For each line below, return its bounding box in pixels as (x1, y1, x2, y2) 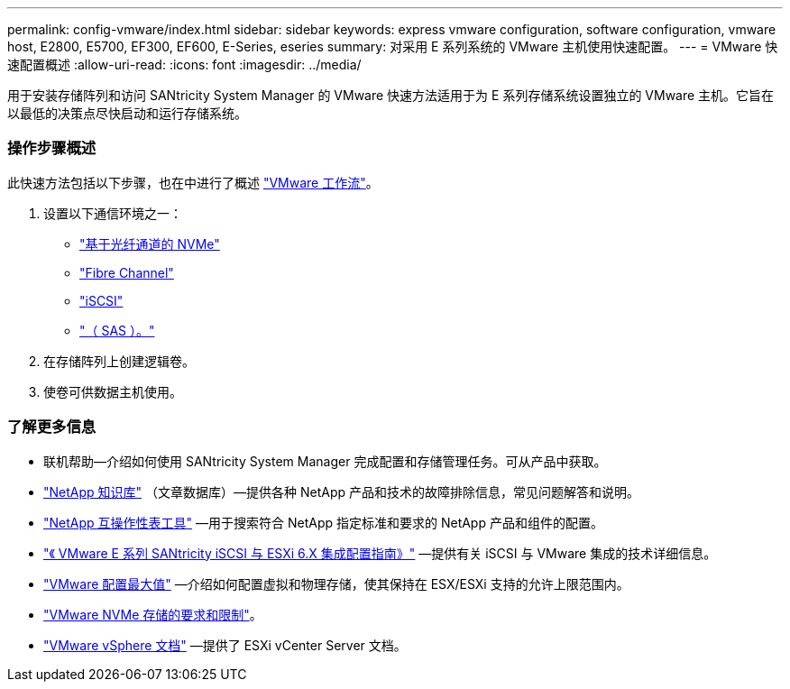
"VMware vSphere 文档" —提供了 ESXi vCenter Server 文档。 (43, 637, 407, 653)
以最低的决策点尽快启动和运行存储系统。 (7, 106, 247, 121)
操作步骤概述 (7, 139, 96, 158)
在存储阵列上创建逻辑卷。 (43, 353, 195, 369)
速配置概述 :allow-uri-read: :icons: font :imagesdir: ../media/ (7, 57, 362, 72)
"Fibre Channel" (79, 264, 174, 280)
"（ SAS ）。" (79, 322, 155, 338)
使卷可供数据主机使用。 (43, 383, 182, 400)
